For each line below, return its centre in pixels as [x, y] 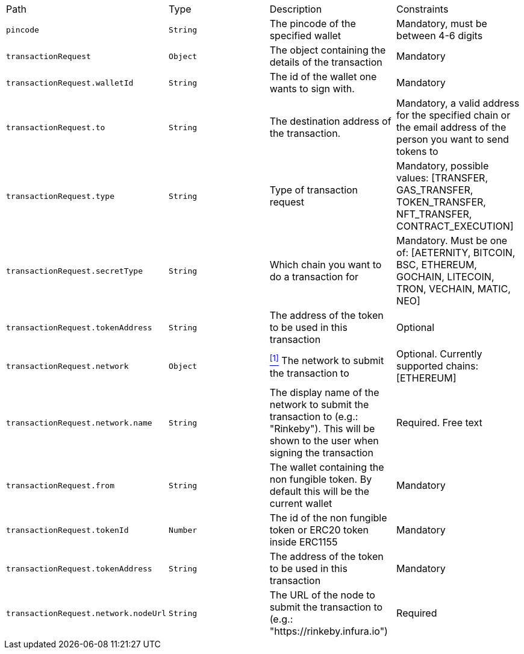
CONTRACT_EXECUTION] [455, 226]
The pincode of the [313, 24]
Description [296, 9]
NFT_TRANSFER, [434, 214]
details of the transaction [326, 62]
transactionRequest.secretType [74, 271]
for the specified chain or [454, 115]
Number [183, 530]
